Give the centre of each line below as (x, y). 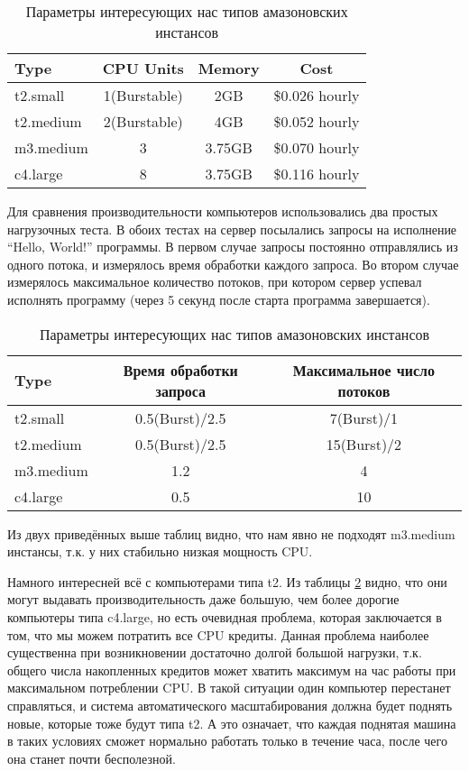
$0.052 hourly (317, 121)
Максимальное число (364, 370)
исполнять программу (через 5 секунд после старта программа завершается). (219, 299)
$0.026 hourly (317, 95)
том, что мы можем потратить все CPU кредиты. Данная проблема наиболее (218, 634)
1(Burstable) (143, 95)
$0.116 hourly (317, 174)
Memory (229, 68)
